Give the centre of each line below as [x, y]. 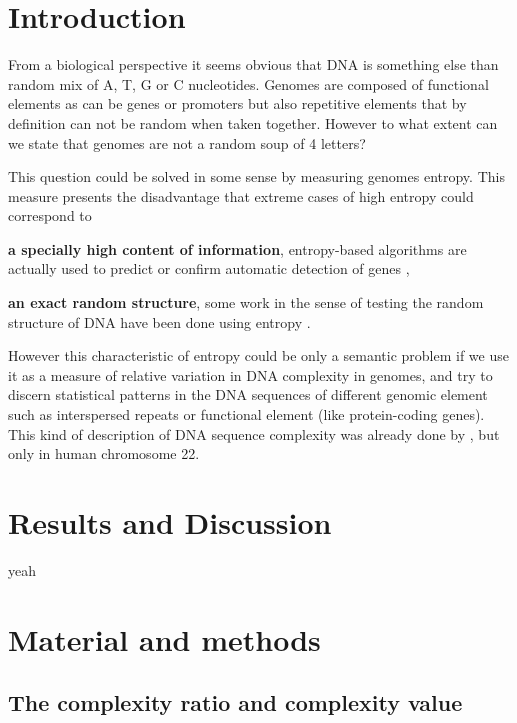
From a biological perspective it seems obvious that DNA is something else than [253, 64]
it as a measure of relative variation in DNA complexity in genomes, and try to [250, 374]
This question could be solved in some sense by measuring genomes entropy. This [256, 176]
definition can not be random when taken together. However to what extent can [253, 122]
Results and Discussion [170, 522]
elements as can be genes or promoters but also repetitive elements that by [237, 103]
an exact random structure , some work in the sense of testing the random [246, 302]
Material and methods [164, 638]
